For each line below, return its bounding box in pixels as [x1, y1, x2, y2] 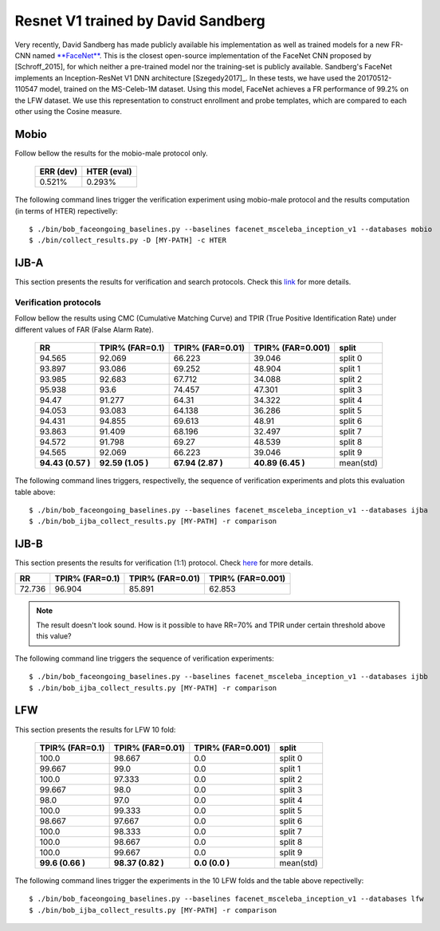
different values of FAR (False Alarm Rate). [14, 324, 155, 334]
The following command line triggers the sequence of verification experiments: [14, 654, 274, 663]
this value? [36, 631, 72, 641]
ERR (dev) [39, 166, 78, 177]
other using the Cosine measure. [14, 106, 123, 116]
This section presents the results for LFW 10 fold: [14, 725, 176, 734]
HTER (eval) [86, 166, 132, 177]
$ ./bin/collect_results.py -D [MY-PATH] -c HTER [29, 236, 227, 245]
